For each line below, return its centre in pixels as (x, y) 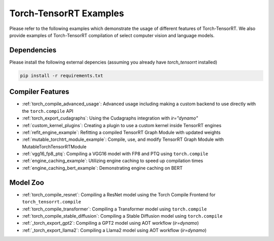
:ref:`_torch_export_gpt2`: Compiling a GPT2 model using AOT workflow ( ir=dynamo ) (110, 223)
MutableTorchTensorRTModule (54, 146)
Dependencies (33, 50)
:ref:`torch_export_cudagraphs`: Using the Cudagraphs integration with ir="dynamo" (110, 118)
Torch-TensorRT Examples (67, 13)
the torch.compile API (48, 111)
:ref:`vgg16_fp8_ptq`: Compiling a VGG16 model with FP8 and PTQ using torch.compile (115, 154)
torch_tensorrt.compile (52, 202)
